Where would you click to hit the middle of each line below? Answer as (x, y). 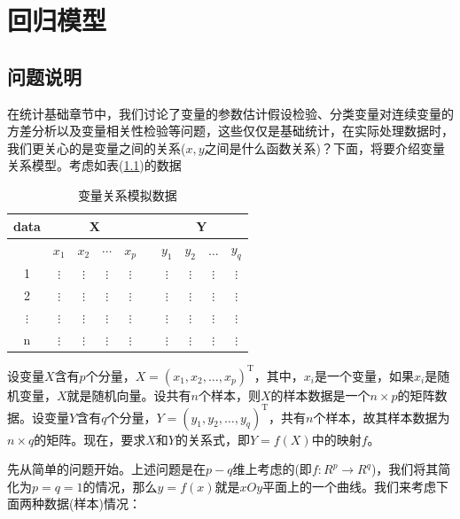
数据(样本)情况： (92, 504)
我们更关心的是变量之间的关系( (97, 147)
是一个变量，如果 (364, 375)
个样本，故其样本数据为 (382, 417)
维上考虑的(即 (272, 469)
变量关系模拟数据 (127, 194)
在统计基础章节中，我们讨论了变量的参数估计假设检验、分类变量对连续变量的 (230, 113)
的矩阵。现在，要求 (90, 439)
